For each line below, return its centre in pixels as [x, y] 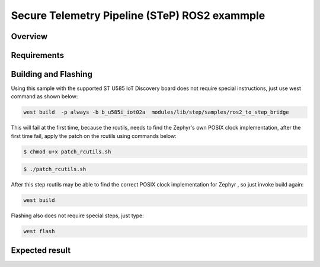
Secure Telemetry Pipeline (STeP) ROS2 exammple [138, 15]
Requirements [38, 55]
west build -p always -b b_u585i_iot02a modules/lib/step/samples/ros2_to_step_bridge [156, 112]
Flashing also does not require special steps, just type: [78, 215]
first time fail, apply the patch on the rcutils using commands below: [94, 136]
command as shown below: [44, 96]
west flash [39, 231]
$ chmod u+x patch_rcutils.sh [67, 152]
